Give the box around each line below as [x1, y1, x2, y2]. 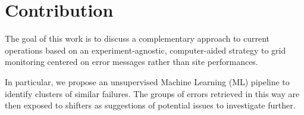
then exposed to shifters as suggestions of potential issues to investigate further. [5, 99, 296, 111]
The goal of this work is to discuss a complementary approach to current [5, 32, 270, 45]
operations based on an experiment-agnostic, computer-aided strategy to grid [5, 43, 286, 56]
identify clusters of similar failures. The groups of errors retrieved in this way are [5, 87, 300, 100]
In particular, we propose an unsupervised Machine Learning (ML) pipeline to [5, 75, 290, 88]
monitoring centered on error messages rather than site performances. [5, 55, 258, 68]
